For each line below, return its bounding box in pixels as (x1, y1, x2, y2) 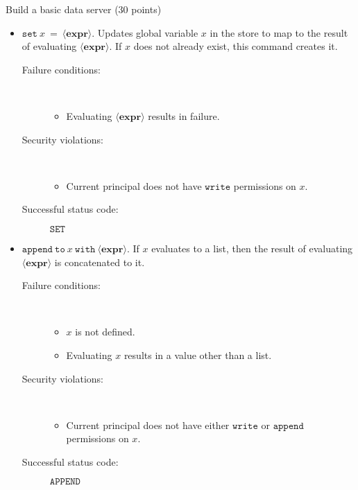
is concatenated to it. (54, 254, 145, 269)
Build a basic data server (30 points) (6, 2, 162, 16)
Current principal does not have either (66, 417, 230, 432)
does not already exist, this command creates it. (133, 39, 338, 53)
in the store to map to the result (210, 25, 348, 40)
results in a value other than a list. (123, 347, 272, 362)
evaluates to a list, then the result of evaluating (151, 240, 353, 255)
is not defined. (75, 324, 135, 339)
